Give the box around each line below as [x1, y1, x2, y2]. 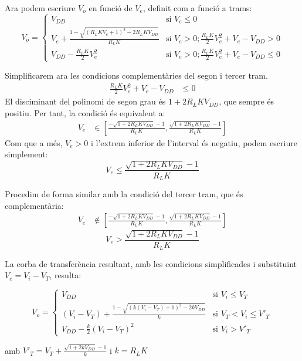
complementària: [5, 199, 64, 211]
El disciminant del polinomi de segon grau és [5, 95, 166, 107]
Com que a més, [5, 136, 63, 149]
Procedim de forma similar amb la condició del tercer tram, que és [5, 188, 243, 200]
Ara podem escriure [5, 2, 76, 14]
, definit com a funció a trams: [142, 2, 252, 14]
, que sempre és [219, 95, 274, 107]
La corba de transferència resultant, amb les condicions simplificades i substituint [5, 257, 297, 269]
